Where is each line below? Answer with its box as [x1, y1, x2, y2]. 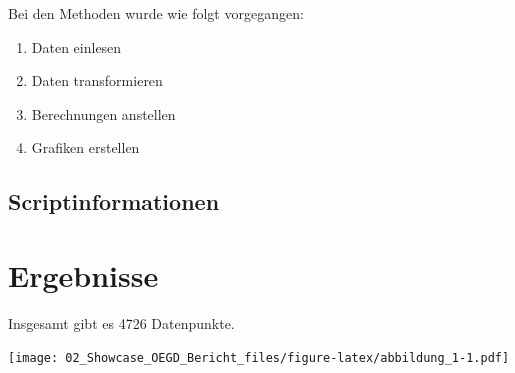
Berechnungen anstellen [31, 103, 176, 124]
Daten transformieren [31, 70, 163, 91]
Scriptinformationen [8, 186, 220, 217]
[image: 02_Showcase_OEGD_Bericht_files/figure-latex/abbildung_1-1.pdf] [8, 351, 510, 366]
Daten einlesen [31, 36, 122, 57]
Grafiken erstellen [31, 137, 140, 158]
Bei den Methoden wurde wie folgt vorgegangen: [8, 3, 304, 23]
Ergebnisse [8, 254, 159, 295]
